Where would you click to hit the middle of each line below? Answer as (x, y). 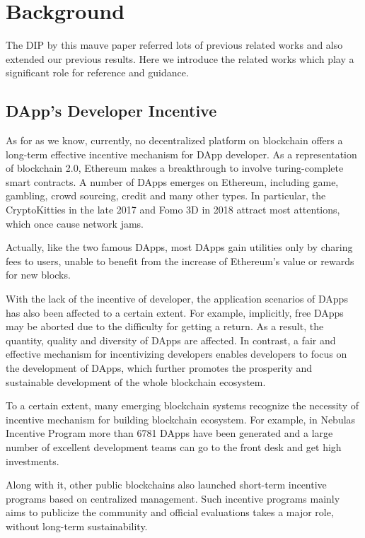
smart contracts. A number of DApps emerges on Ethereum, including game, (172, 181)
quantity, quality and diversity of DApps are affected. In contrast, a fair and (171, 340)
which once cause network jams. (75, 223)
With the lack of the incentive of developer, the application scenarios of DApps (177, 299)
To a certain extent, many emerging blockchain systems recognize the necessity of (182, 405)
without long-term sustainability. (77, 526)
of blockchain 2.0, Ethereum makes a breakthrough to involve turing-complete (175, 168)
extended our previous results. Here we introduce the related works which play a (180, 58)
